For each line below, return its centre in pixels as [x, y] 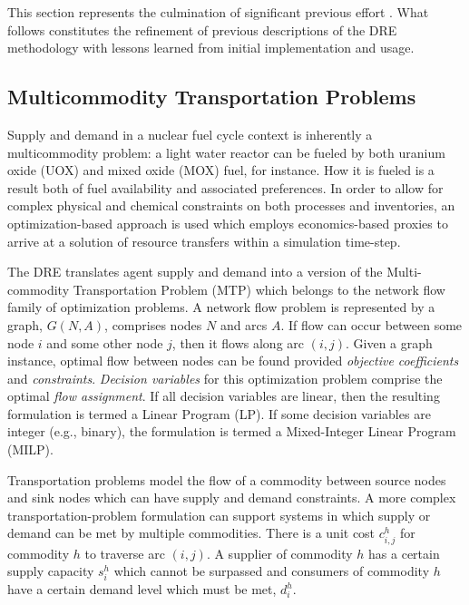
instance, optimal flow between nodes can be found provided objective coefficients [233, 361]
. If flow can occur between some [371, 324]
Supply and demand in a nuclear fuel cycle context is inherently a [190, 134]
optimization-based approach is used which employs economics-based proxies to [228, 223]
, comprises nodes [153, 324]
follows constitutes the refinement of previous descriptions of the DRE [202, 29]
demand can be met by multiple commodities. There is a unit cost [191, 533]
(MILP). [30, 449]
